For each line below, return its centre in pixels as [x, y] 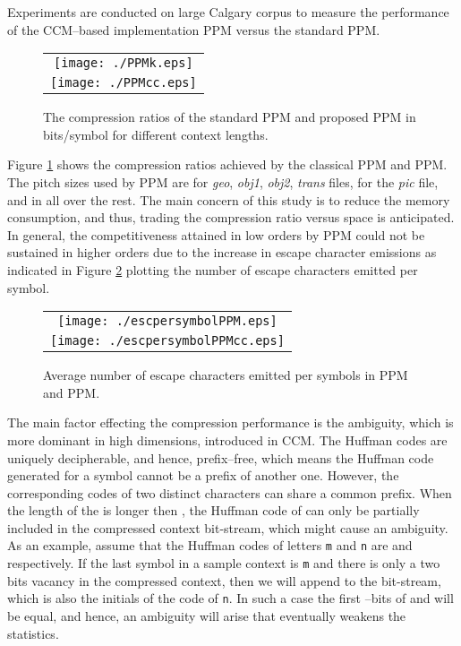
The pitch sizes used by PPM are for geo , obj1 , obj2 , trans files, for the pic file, [223, 181]
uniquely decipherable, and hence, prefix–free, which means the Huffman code [221, 457]
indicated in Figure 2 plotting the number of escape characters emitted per [213, 269]
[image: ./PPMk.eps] [124, 63]
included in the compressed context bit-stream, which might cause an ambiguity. [228, 527]
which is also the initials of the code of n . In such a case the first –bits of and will [230, 598]
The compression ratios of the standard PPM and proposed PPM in [230, 117]
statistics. [33, 633]
